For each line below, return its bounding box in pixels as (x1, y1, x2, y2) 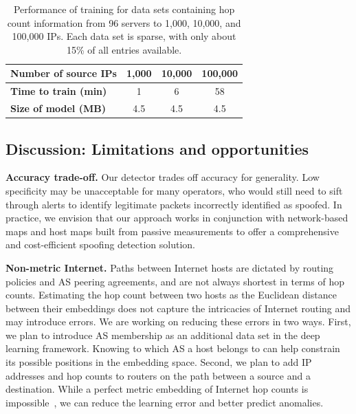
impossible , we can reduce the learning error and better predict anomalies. (5, 395, 324, 409)
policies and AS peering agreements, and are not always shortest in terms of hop (5, 274, 344, 288)
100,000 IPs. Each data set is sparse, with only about (12, 29, 236, 43)
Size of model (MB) (10, 101, 106, 116)
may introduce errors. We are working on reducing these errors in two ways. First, (5, 314, 351, 329)
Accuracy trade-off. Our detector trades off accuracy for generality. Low (5, 170, 320, 184)
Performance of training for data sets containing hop (13, 2, 235, 16)
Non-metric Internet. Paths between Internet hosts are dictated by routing (5, 260, 334, 274)
